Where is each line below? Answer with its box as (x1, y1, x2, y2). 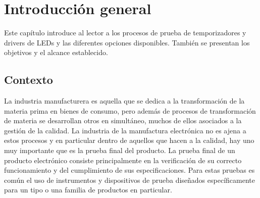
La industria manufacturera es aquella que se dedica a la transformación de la (4, 95, 245, 106)
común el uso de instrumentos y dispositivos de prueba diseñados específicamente (4, 174, 255, 185)
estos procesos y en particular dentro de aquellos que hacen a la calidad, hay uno (4, 135, 254, 145)
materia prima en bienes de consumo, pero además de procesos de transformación (4, 105, 256, 116)
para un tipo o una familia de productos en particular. (4, 184, 172, 195)
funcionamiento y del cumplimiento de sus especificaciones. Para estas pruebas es (4, 165, 255, 175)
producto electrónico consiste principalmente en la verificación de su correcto (4, 155, 242, 165)
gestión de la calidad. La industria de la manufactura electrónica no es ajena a (4, 125, 246, 135)
